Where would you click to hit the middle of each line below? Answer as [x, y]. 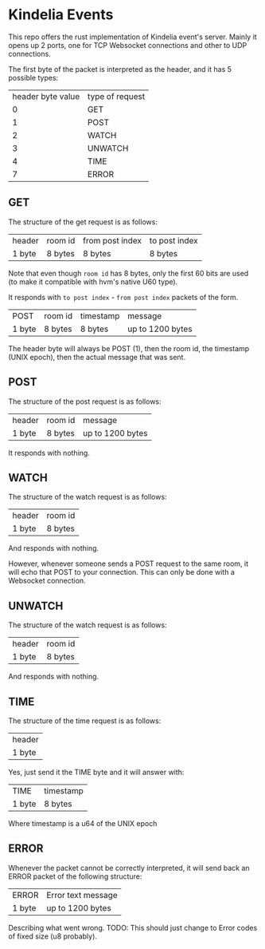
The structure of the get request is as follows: [83, 222]
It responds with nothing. [49, 453]
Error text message [82, 895]
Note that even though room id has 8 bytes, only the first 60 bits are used [129, 273]
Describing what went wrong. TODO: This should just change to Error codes [133, 927]
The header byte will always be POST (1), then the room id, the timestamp [129, 348]
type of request [116, 96]
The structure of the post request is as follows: [85, 401]
